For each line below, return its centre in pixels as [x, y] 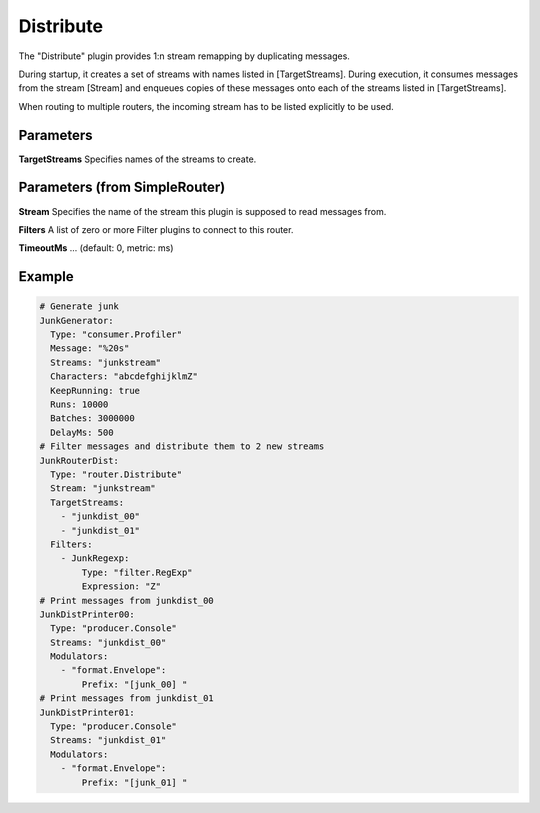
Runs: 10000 [79, 404]
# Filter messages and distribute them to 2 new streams [182, 446]
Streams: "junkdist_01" [108, 740]
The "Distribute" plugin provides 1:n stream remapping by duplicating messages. [184, 56]
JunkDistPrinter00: [87, 614]
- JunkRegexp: [95, 558]
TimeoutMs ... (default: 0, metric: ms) [96, 248]
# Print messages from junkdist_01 [126, 698]
